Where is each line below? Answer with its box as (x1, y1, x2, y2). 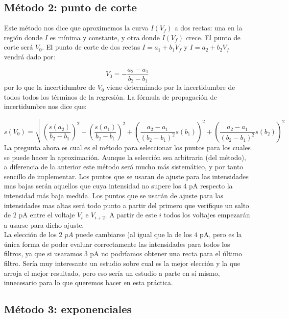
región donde (4, 32, 43, 42)
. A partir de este (105, 210, 157, 220)
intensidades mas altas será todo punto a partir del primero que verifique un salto (4, 200, 249, 210)
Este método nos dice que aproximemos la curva (4, 23, 148, 33)
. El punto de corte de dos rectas (42, 42, 140, 52)
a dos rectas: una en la (174, 23, 242, 33)
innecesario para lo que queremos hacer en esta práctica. (4, 277, 173, 288)
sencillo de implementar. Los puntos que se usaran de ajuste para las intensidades (4, 171, 249, 181)
